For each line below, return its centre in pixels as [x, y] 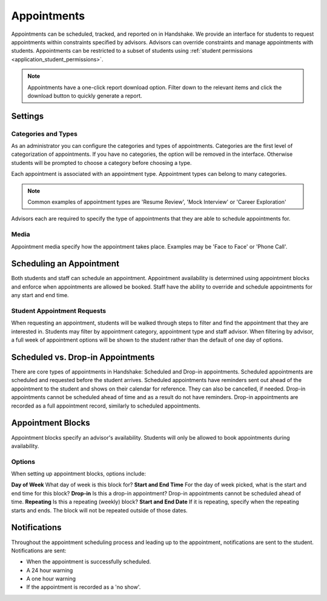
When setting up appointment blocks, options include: [79, 474]
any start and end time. [40, 295]
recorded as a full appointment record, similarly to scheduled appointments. [106, 406]
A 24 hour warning [50, 570]
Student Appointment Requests [58, 311]
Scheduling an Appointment [65, 264]
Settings [28, 116]
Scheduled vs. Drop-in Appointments [83, 357]
